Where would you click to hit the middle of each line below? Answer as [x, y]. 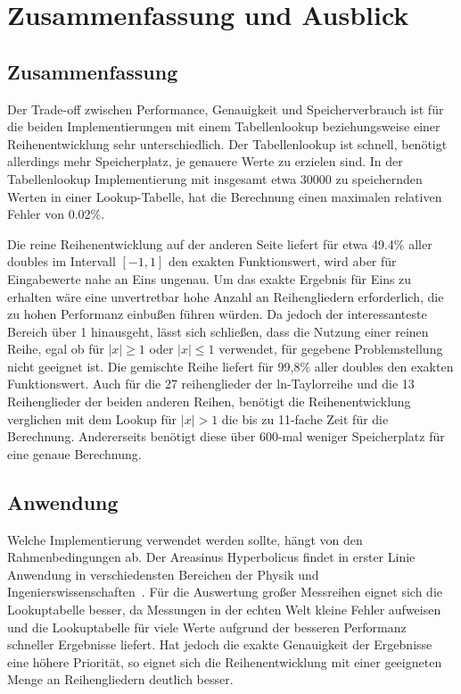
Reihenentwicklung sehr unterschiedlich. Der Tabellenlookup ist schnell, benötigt [227, 143]
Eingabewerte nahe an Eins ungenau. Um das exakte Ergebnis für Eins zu [210, 278]
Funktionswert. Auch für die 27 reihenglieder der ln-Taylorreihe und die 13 [211, 384]
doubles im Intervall [62, 261]
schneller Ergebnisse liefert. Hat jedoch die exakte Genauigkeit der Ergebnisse [220, 644]
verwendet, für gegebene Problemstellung [331, 349]
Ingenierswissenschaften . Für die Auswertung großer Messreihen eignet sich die [225, 592]
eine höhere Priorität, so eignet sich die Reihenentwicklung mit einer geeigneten [225, 661]
